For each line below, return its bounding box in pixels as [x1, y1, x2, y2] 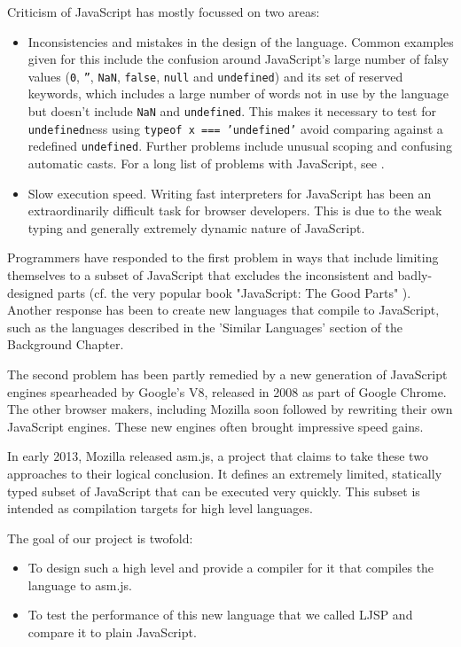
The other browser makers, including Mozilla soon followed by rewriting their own [7, 400, 453, 418]
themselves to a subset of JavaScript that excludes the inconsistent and [7, 265, 394, 284]
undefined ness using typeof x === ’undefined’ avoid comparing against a [27, 119, 443, 137]
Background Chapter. [7, 335, 124, 354]
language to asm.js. [27, 575, 133, 594]
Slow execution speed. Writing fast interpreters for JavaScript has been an [27, 183, 432, 202]
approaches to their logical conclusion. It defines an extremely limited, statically [7, 464, 442, 482]
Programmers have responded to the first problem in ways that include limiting [7, 248, 439, 267]
